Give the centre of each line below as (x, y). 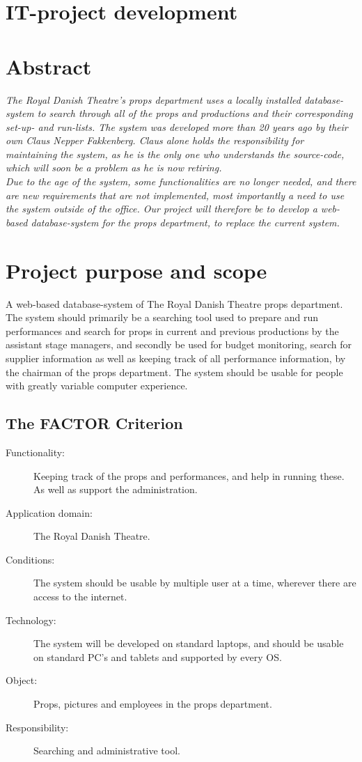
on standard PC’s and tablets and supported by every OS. (158, 656)
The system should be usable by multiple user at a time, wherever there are (195, 583)
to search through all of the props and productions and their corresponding (195, 113)
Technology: (31, 620)
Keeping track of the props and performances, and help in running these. (189, 475)
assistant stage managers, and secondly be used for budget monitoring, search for (179, 344)
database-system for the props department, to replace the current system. (185, 222)
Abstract (49, 66)
